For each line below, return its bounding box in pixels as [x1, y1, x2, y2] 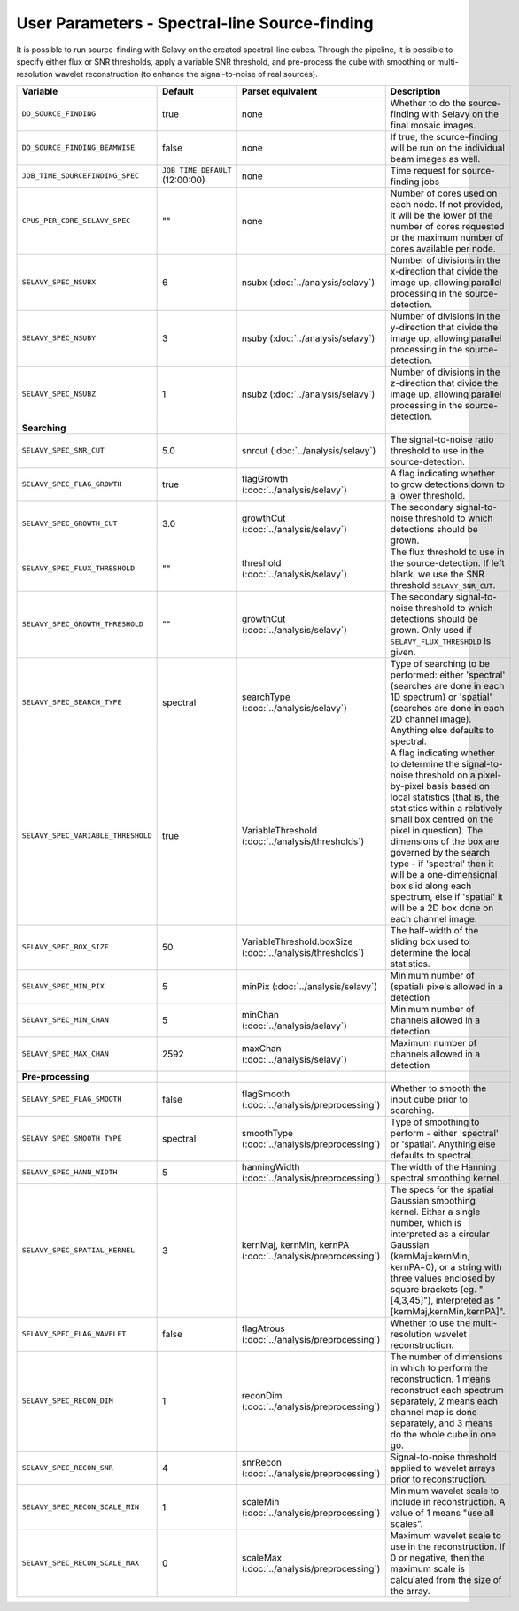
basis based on [426, 779, 491, 792]
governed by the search [390, 846, 491, 858]
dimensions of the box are [390, 835, 500, 848]
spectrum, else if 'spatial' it [390, 890, 504, 902]
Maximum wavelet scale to [390, 1529, 502, 1541]
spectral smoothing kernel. [390, 1172, 502, 1184]
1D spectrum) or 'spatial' [390, 691, 492, 703]
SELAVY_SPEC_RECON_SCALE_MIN [21, 1502, 140, 1512]
